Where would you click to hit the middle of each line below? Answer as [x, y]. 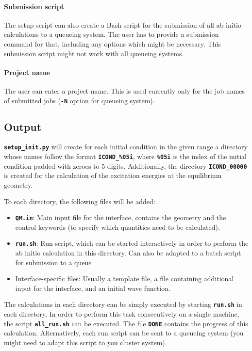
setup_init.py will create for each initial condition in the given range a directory [126, 147]
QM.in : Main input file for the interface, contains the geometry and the [121, 217]
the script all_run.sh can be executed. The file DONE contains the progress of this [126, 323]
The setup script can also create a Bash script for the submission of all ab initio [123, 24]
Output [23, 126]
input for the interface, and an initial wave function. [93, 288]
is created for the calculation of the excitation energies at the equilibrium [113, 175]
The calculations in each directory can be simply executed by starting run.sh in [123, 304]
